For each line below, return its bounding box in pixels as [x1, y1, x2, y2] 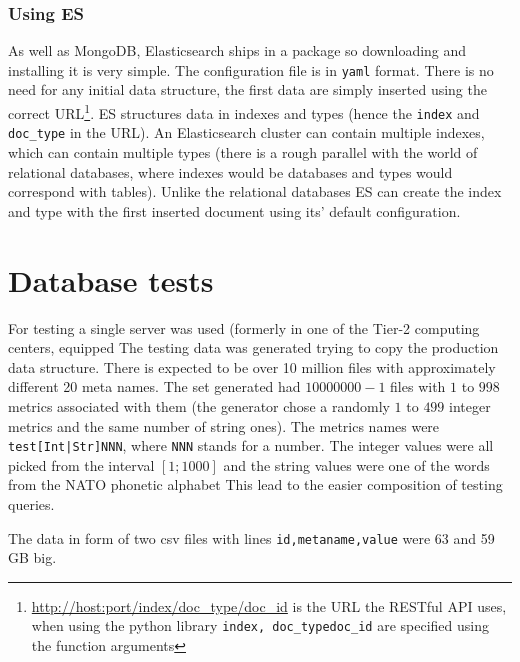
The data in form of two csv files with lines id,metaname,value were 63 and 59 [8, 527, 495, 548]
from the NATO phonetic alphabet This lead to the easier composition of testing [8, 474, 503, 495]
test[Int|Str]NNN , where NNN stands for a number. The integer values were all [8, 435, 494, 456]
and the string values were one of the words [223, 454, 490, 475]
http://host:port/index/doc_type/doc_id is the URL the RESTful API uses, [31, 595, 507, 616]
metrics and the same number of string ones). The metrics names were [8, 415, 440, 436]
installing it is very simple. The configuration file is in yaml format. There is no [8, 59, 494, 80]
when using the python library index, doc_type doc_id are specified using [31, 615, 489, 636]
